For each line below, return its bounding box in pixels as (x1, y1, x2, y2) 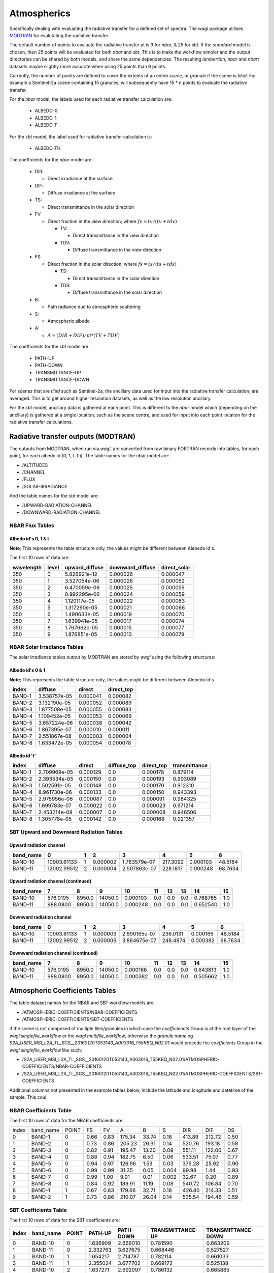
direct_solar (161, 564, 191, 571)
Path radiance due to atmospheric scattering (47, 303, 141, 310)
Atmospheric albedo (47, 318, 90, 324)
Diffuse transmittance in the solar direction (73, 289, 162, 295)
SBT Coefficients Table (9, 1206, 67, 1213)
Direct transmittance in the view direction (73, 232, 159, 239)
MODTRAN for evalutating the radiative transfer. (9, 32, 110, 38)
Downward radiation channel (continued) (9, 950, 98, 956)
